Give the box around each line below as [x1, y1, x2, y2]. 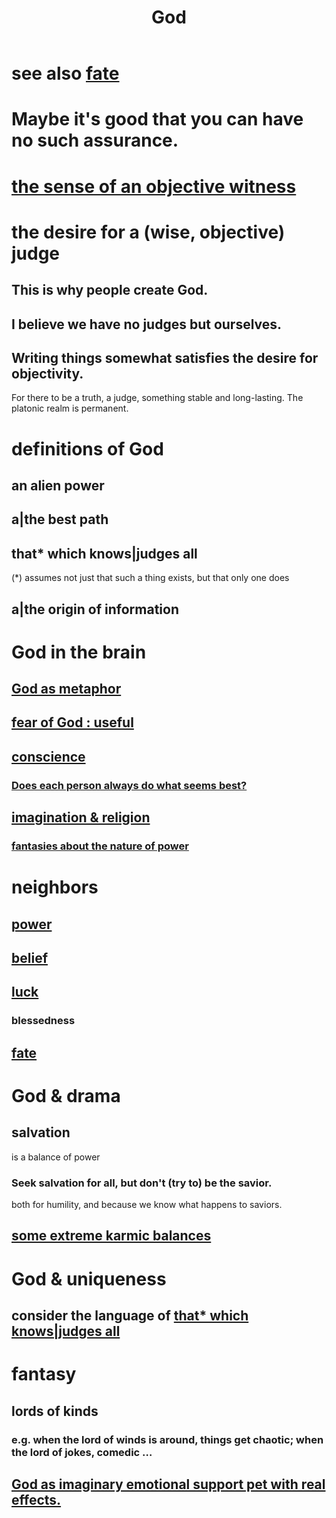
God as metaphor [11, 681, 122, 698]
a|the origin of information [11, 601, 179, 618]
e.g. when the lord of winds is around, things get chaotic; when [11, 1432, 324, 1446]
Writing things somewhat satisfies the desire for [11, 349, 319, 366]
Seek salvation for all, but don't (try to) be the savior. [11, 1176, 273, 1190]
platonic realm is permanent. [11, 402, 129, 415]
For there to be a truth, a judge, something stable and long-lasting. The [11, 392, 304, 404]
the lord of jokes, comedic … [11, 1445, 153, 1459]
